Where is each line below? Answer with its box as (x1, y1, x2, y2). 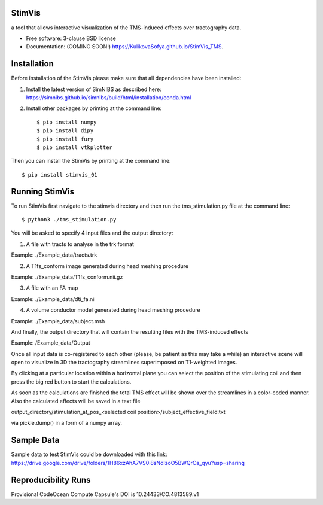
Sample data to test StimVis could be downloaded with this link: (11, 451, 167, 458)
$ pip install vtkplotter (36, 144, 113, 151)
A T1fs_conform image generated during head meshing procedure (26, 262, 189, 269)
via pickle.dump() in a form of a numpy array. (11, 419, 123, 427)
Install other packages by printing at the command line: (26, 105, 162, 112)
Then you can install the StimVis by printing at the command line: (11, 157, 171, 165)
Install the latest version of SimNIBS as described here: (26, 86, 161, 93)
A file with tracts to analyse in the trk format (26, 240, 134, 248)
